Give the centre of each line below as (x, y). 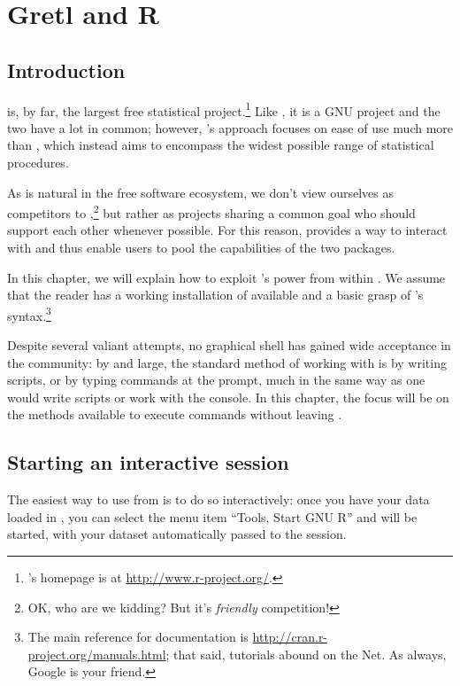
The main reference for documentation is (138, 637)
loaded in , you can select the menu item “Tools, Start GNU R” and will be (212, 516)
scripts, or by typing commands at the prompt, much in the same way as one (216, 380)
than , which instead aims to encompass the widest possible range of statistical (221, 145)
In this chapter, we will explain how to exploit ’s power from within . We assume (226, 277)
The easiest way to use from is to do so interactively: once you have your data (218, 499)
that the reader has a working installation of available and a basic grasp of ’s (215, 295)
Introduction (66, 70)
